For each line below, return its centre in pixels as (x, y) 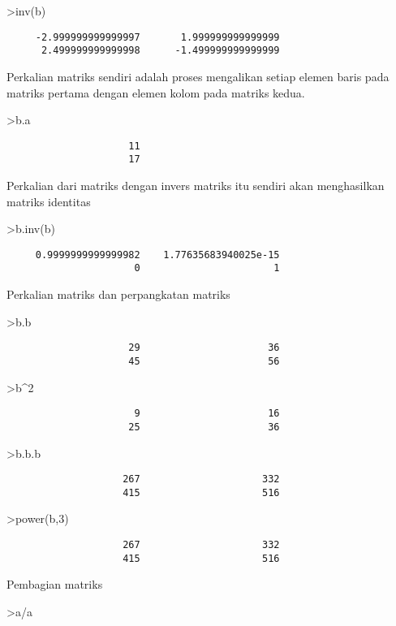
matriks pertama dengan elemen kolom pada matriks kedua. (156, 92)
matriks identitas (49, 201)
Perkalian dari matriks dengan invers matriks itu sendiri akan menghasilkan (196, 185)
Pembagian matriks (55, 584)
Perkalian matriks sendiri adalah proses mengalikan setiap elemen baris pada (198, 76)
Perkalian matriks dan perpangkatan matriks (118, 294)
